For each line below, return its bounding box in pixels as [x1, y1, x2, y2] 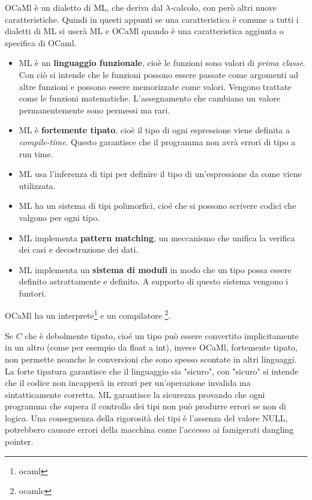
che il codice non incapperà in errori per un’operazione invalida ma [5, 376, 251, 389]
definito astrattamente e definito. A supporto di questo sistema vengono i [19, 275, 289, 288]
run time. [19, 147, 53, 160]
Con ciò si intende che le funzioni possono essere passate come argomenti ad [19, 68, 299, 80]
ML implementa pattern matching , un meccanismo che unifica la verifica [19, 231, 295, 244]
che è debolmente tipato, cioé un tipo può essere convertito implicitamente [25, 329, 299, 342]
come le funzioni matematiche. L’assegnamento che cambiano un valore [19, 92, 280, 104]
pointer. [5, 435, 34, 448]
